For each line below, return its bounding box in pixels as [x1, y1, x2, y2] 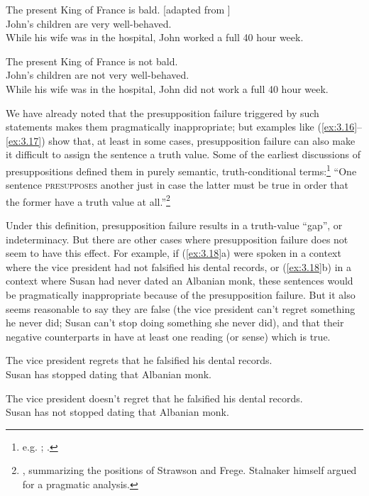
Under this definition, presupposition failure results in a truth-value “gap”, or [6, 218, 343, 233]
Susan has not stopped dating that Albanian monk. [6, 404, 229, 419]
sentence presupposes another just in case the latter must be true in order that [6, 177, 348, 192]
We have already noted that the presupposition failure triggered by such [6, 105, 319, 120]
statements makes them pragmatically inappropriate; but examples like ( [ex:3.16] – [6, 119, 363, 134]
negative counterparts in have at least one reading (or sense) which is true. [6, 329, 331, 343]
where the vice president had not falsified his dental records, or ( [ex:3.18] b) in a [6, 259, 352, 274]
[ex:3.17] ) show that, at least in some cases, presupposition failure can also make [6, 133, 356, 148]
